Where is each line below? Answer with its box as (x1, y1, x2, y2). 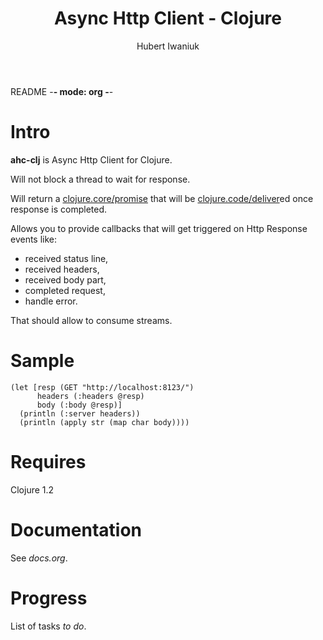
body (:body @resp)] (36, 400, 123, 410)
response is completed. (10, 203, 108, 215)
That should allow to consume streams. (10, 314, 173, 326)
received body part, (24, 273, 107, 286)
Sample (10, 350, 75, 372)
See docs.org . (10, 552, 68, 564)
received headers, (24, 263, 100, 275)
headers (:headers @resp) (36, 391, 145, 401)
